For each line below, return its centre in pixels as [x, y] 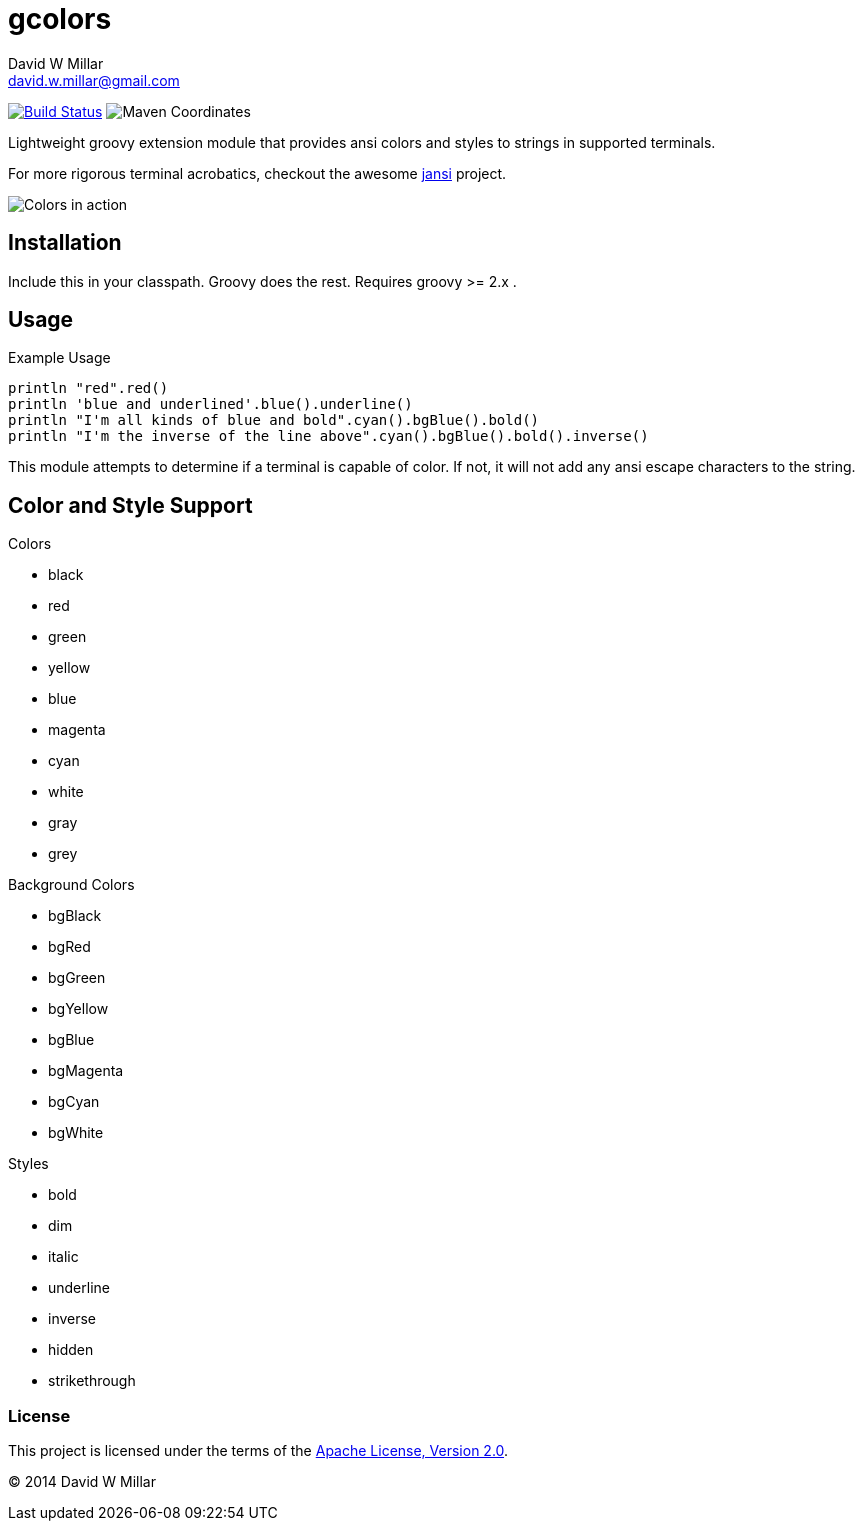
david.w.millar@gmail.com [94, 80]
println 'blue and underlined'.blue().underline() [210, 404]
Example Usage [59, 358]
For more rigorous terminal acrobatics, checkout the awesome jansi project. [257, 173]
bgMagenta [86, 1071]
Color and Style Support [130, 505]
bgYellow [78, 1009]
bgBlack [75, 916]
